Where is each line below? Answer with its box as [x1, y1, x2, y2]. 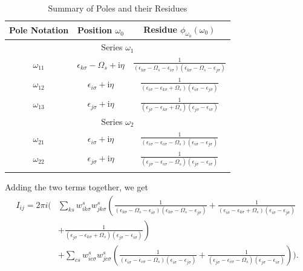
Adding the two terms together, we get [5, 181, 148, 193]
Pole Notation [9, 24, 69, 36]
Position [77, 24, 112, 36]
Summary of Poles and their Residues [48, 2, 187, 14]
